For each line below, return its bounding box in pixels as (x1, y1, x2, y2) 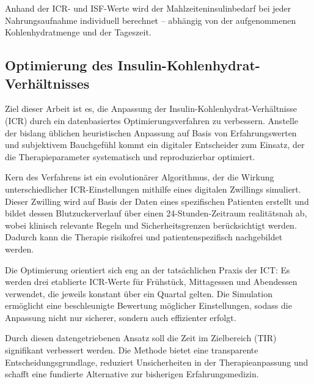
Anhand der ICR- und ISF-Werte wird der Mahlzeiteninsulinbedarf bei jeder (5, 2, 291, 14)
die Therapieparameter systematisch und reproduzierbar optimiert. (5, 150, 255, 163)
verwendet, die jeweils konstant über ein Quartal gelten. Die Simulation (5, 287, 272, 300)
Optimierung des (5, 56, 113, 75)
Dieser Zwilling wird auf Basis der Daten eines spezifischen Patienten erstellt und (5, 194, 309, 207)
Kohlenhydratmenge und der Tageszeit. (5, 26, 152, 39)
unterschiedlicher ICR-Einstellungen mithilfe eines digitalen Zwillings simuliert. (5, 182, 301, 195)
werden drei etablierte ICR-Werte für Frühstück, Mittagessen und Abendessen (5, 275, 298, 288)
